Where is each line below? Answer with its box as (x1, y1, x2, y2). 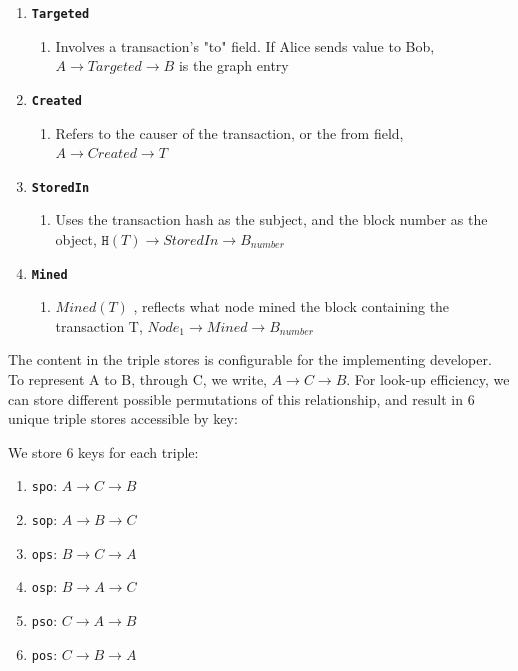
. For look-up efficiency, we (346, 368, 510, 389)
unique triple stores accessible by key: (8, 408, 238, 429)
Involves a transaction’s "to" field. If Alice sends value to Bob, (55, 35, 435, 56)
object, (55, 228, 97, 249)
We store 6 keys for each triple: (8, 441, 199, 462)
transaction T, (55, 315, 143, 336)
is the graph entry (178, 55, 289, 76)
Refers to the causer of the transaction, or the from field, (55, 122, 404, 143)
